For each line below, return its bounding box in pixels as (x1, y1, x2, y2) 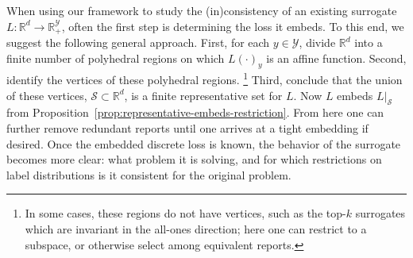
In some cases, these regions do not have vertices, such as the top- (25, 205, 346, 221)
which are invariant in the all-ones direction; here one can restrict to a (25, 221, 367, 237)
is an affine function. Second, (266, 49, 407, 66)
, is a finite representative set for (124, 87, 283, 103)
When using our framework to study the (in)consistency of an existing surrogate (6, 2, 397, 18)
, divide (299, 34, 336, 51)
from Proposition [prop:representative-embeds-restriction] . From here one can (6, 104, 384, 121)
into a (354, 34, 383, 51)
